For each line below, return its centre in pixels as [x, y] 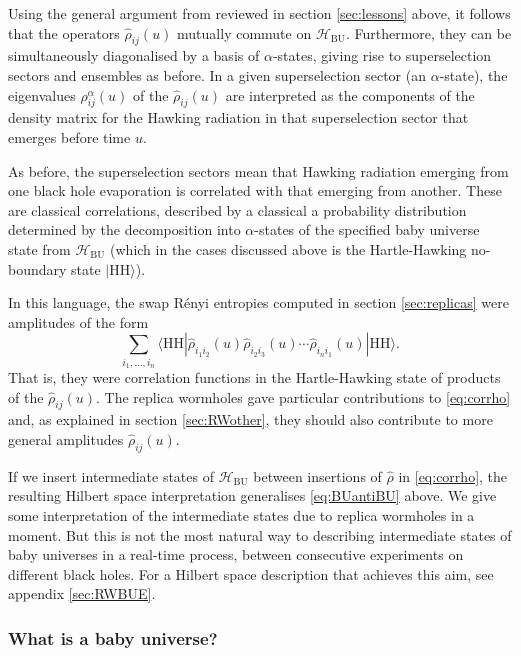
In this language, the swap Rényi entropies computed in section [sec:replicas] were [258, 302]
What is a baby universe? [113, 637]
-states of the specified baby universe [367, 229]
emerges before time [69, 136]
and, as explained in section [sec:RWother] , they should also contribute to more [250, 419]
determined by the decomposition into [124, 229]
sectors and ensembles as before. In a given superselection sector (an [217, 74]
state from [39, 248]
